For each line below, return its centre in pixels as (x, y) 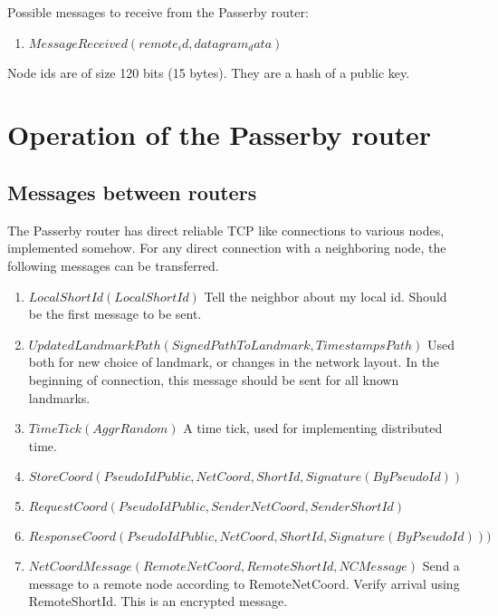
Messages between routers (132, 192)
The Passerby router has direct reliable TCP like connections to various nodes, (226, 230)
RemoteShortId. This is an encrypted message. (158, 601)
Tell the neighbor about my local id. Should (326, 296)
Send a (441, 566)
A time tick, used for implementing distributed (313, 428)
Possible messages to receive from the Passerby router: (158, 12)
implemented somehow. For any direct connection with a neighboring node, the (227, 248)
